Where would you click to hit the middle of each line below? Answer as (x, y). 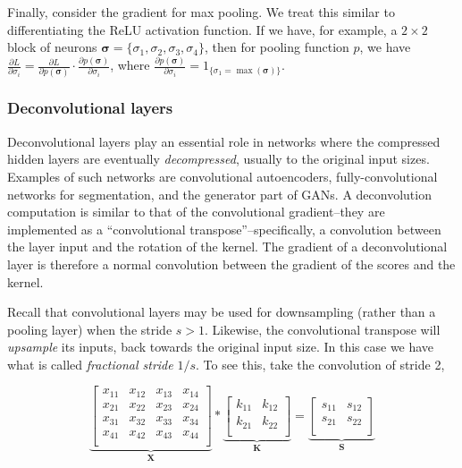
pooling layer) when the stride (90, 329)
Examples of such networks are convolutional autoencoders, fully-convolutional (223, 176)
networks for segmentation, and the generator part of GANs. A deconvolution (219, 194)
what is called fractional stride (90, 364)
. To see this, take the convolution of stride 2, (320, 364)
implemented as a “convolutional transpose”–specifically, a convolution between (224, 229)
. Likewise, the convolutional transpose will (323, 329)
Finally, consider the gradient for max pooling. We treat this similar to (201, 12)
